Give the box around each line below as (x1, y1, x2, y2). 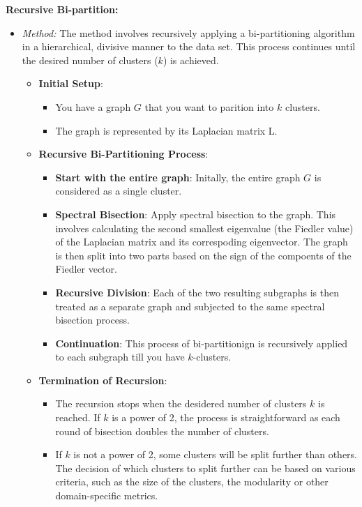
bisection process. (55, 312, 130, 327)
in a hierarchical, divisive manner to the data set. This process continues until (22, 39, 356, 54)
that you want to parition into (144, 99, 274, 114)
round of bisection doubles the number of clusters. (55, 423, 269, 438)
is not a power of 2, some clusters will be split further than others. (73, 447, 357, 462)
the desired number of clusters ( (22, 52, 158, 67)
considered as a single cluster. (55, 183, 182, 198)
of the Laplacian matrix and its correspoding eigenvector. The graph (55, 234, 348, 249)
